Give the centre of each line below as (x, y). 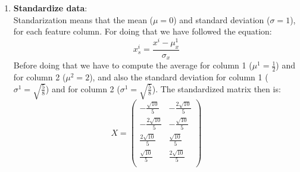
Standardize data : (50, 8)
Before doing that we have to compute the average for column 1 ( (133, 65)
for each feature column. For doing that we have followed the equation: (143, 31)
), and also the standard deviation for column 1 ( (179, 76)
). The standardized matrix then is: (216, 88)
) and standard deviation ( (222, 19)
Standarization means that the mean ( (83, 19)
